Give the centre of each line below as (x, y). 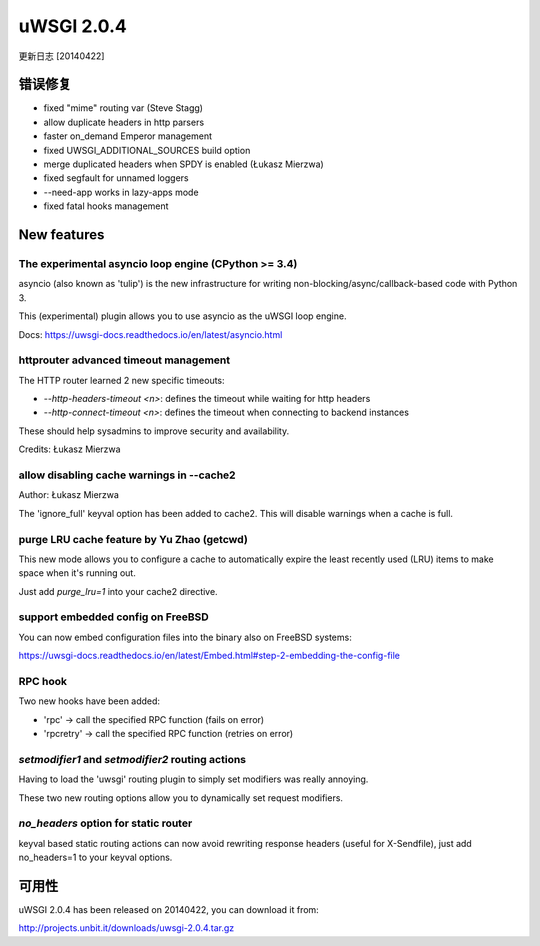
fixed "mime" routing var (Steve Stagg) (123, 108)
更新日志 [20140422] (61, 56)
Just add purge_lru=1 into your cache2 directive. (118, 591)
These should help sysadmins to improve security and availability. (154, 431)
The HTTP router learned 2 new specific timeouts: (121, 380)
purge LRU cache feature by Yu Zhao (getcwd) (133, 539)
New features (61, 234)
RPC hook (43, 681)
